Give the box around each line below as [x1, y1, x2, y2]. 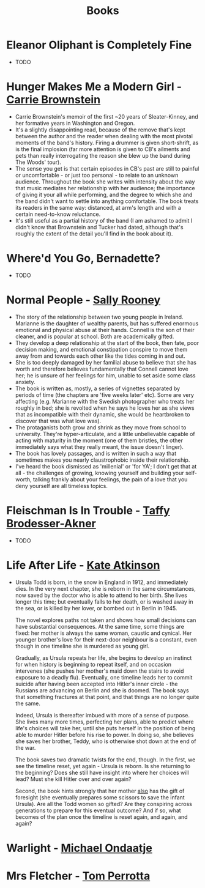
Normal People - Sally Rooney [6, 293, 161, 306]
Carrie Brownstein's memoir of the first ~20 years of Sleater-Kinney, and [15, 113, 199, 120]
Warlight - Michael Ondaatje [6, 841, 153, 855]
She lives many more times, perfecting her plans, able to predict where [15, 718, 194, 725]
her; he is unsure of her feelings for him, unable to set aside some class [15, 371, 196, 379]
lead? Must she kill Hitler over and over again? [15, 775, 132, 783]
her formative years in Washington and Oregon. [15, 119, 135, 127]
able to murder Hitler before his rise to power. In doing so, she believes [15, 731, 194, 738]
